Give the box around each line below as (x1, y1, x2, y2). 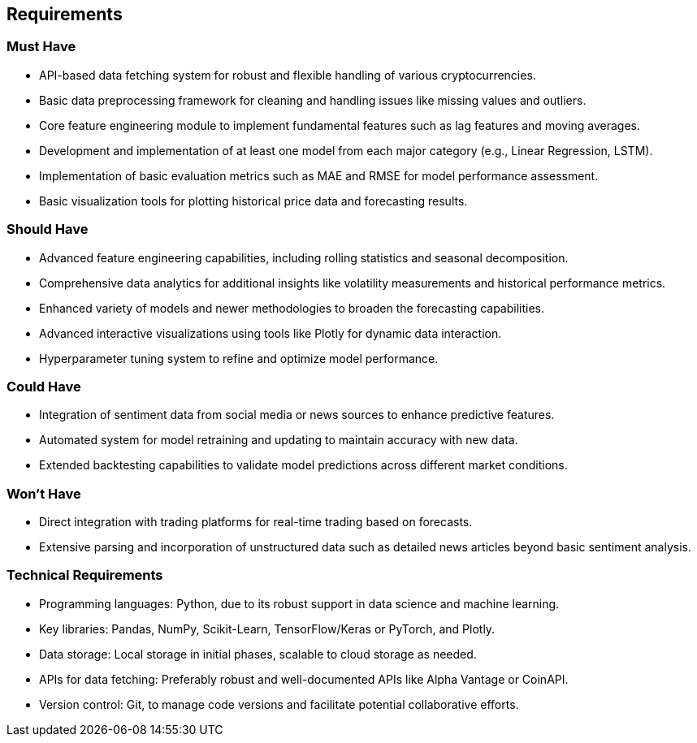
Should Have (6, 221, 89, 238)
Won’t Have (6, 485, 81, 502)
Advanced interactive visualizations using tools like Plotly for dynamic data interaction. (39, 326, 502, 340)
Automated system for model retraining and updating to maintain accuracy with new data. (39, 433, 518, 447)
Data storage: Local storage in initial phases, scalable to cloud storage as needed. (39, 646, 477, 661)
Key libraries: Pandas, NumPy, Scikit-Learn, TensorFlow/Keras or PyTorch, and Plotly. (39, 621, 496, 636)
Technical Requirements (6, 567, 163, 584)
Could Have (6, 378, 81, 395)
